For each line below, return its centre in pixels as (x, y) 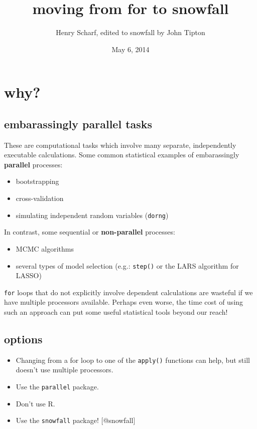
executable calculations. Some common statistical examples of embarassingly (122, 155)
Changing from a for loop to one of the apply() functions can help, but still (133, 360)
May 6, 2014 (131, 49)
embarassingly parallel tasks (78, 124)
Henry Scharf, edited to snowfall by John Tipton (131, 32)
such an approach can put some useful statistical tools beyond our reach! (116, 312)
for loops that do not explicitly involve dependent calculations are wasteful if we (128, 292)
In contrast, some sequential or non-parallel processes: (90, 232)
